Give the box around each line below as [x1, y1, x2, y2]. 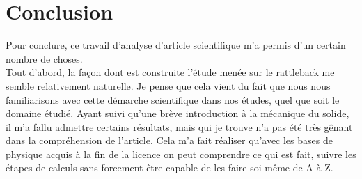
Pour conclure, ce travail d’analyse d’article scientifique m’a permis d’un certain [6, 38, 346, 52]
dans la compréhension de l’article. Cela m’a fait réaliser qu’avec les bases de [6, 133, 333, 148]
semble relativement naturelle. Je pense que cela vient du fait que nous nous [6, 78, 331, 93]
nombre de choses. [6, 51, 83, 65]
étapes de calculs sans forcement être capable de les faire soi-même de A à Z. [6, 160, 333, 175]
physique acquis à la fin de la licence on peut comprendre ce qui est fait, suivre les [6, 146, 356, 161]
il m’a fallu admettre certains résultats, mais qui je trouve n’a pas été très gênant [6, 119, 353, 134]
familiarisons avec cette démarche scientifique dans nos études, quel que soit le [6, 92, 340, 107]
